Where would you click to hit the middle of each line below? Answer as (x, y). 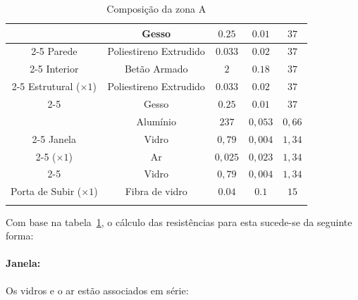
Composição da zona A (156, 8)
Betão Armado (156, 69)
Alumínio (156, 121)
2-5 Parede (54, 51)
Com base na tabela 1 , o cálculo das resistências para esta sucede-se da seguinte (179, 221)
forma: (20, 236)
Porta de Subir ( (46, 191)
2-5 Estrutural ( (46, 86)
